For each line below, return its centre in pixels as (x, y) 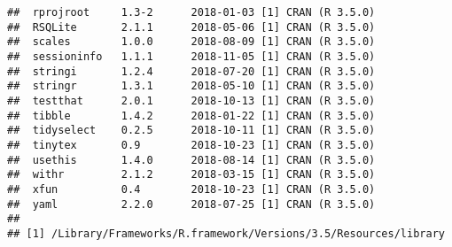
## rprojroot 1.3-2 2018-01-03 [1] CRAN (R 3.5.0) (191, 12)
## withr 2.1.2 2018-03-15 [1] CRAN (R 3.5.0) (191, 175)
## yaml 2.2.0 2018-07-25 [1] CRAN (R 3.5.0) (191, 204)
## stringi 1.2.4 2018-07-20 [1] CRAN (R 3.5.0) (191, 71)
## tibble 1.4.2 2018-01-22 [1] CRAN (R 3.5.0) (191, 116)
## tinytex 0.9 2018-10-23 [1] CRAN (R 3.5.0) (191, 145)
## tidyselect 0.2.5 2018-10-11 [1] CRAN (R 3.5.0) (191, 131)
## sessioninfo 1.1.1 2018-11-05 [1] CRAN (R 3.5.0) (191, 56)
